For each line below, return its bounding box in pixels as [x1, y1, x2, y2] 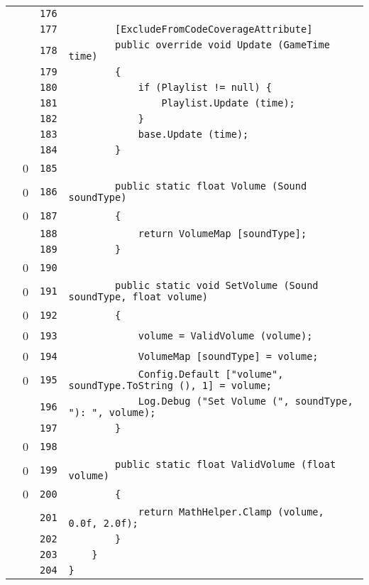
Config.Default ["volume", [138, 368, 284, 380]
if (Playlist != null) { [138, 82, 272, 93]
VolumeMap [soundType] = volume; [138, 350, 319, 362]
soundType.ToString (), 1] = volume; [68, 380, 272, 391]
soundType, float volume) [68, 291, 208, 302]
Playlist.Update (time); [161, 97, 295, 109]
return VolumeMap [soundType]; [138, 228, 307, 239]
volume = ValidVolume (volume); [138, 329, 313, 341]
